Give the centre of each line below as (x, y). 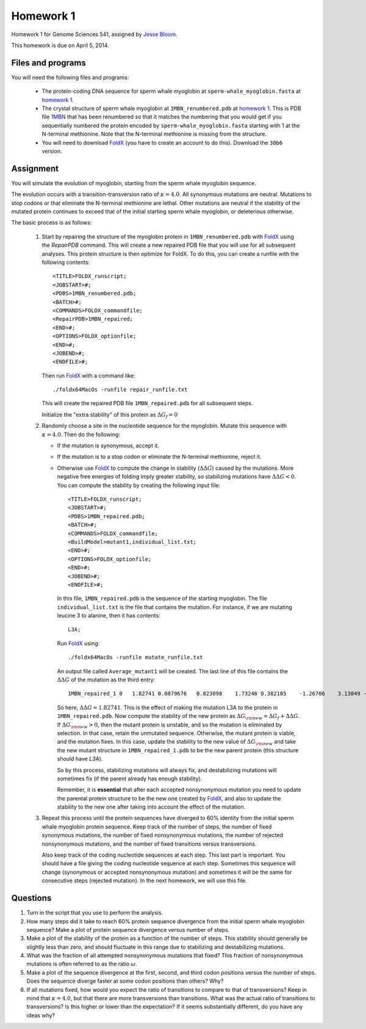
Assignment (35, 168)
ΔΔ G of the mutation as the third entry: (106, 680)
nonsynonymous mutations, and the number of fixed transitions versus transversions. (149, 844)
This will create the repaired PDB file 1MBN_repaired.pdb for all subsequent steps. (147, 403)
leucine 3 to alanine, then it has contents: (109, 616)
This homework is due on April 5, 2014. (60, 45)
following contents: (66, 262)
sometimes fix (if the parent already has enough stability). (130, 778)
